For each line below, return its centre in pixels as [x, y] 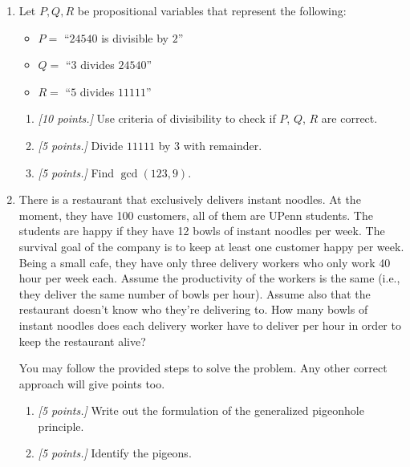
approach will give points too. [92, 383]
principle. [61, 426]
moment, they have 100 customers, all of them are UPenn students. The [196, 215]
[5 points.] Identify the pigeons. [115, 453]
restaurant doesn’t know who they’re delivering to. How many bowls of [193, 309]
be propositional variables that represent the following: [212, 10]
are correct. [349, 118]
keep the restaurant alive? [82, 341]
